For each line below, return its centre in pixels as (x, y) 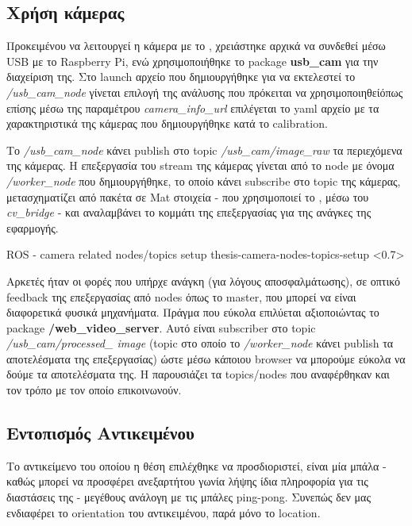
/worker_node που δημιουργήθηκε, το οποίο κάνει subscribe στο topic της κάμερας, (204, 180)
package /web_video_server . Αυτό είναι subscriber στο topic (161, 327)
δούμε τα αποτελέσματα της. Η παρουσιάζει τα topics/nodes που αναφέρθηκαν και (198, 374)
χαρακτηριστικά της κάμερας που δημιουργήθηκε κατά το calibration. (167, 123)
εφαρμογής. (33, 227)
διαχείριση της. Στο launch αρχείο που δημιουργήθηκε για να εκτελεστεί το (181, 77)
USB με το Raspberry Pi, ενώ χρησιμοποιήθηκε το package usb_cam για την (193, 61)
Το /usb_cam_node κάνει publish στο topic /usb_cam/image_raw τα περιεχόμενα (204, 150)
